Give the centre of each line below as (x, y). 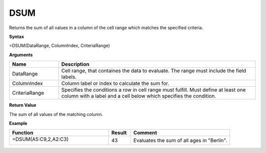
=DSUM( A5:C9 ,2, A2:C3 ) (40, 139)
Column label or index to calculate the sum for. (115, 83)
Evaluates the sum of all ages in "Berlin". (180, 141)
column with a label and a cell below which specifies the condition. (139, 96)
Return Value (23, 105)
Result (119, 133)
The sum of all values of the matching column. (56, 114)
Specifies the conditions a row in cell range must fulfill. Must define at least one (153, 90)
